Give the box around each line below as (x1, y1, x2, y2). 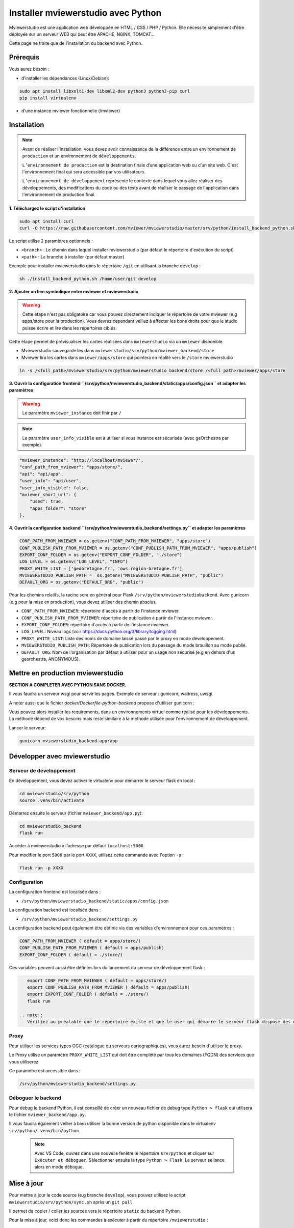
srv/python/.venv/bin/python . (9, 1127, 80, 1133)
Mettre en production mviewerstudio (9, 669, 123, 677)
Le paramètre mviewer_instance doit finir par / (22, 410, 122, 416)
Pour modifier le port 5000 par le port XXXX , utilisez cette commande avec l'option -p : (9, 852, 184, 858)
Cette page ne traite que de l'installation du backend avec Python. (9, 40, 143, 46)
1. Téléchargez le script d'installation (9, 205, 86, 211)
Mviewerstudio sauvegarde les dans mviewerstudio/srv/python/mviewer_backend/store (21, 348, 215, 354)
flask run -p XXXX (19, 865, 64, 870)
